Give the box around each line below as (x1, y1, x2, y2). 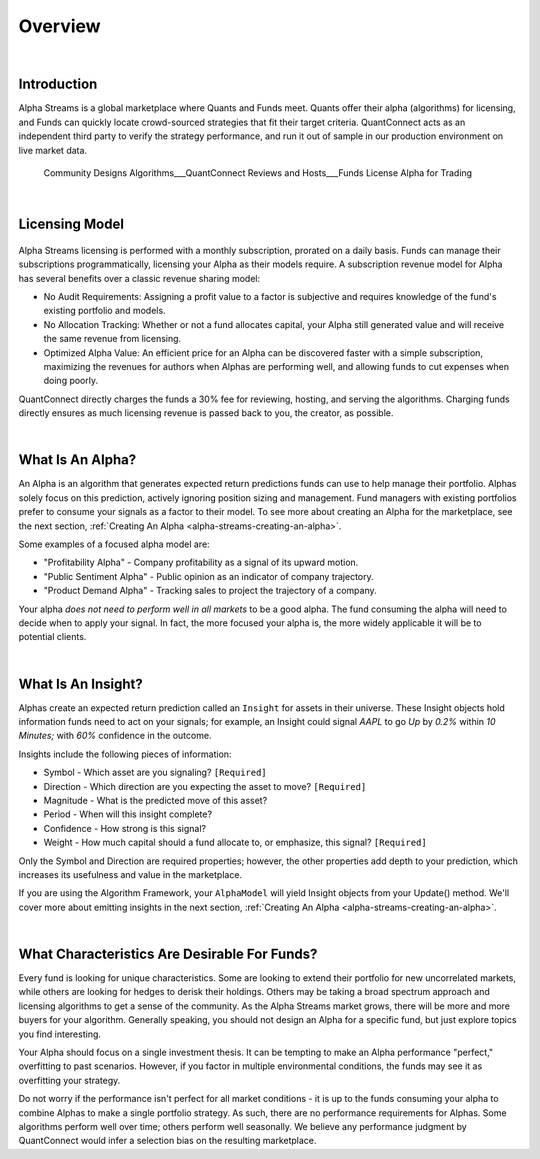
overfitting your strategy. (18, 1074, 121, 1086)
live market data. (18, 144, 88, 156)
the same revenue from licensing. (43, 333, 182, 345)
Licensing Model (18, 216, 125, 233)
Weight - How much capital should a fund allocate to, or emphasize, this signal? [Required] (43, 836, 427, 849)
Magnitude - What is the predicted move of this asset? (43, 794, 268, 806)
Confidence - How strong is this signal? (43, 822, 207, 834)
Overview (18, 15, 101, 37)
